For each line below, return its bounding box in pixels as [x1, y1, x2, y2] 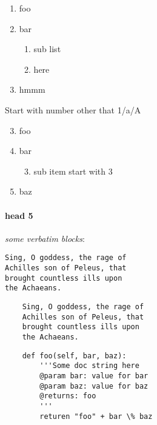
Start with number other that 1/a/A [5, 103, 141, 116]
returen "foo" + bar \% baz [39, 412, 153, 421]
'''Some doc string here [39, 361, 139, 370]
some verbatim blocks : [5, 232, 85, 244]
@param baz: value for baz [39, 381, 149, 390]
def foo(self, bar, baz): [22, 351, 127, 360]
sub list [33, 42, 61, 55]
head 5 [5, 209, 33, 221]
